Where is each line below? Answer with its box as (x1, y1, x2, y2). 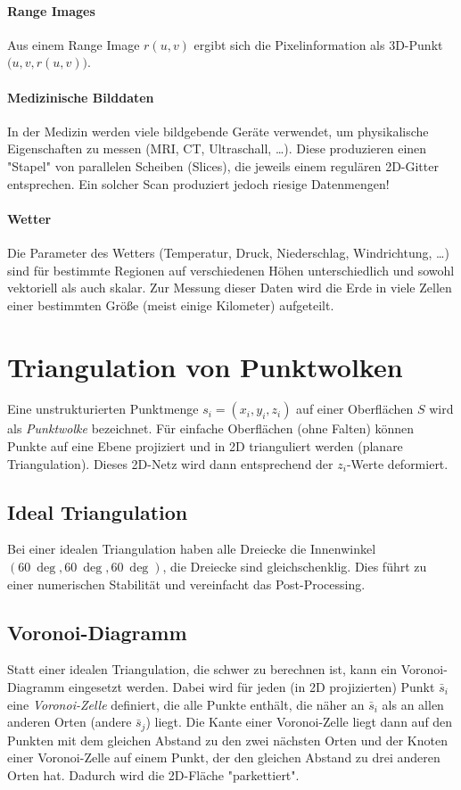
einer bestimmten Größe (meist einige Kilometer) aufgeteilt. (7, 295, 334, 314)
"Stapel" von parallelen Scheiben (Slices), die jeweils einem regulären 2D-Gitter (7, 156, 439, 175)
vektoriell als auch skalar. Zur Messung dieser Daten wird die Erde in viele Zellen (7, 278, 452, 297)
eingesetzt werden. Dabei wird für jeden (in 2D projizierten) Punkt (69, 678, 435, 696)
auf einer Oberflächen (296, 399, 414, 418)
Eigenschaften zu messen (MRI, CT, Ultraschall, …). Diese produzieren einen (7, 139, 427, 158)
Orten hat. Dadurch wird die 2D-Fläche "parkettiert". (7, 765, 300, 784)
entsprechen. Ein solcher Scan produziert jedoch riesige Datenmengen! (7, 174, 390, 193)
